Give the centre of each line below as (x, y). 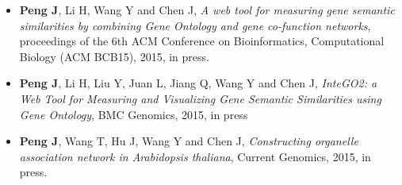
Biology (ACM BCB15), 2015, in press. (114, 56)
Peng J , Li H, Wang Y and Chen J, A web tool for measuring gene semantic (207, 10)
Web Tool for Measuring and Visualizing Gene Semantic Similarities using (200, 98)
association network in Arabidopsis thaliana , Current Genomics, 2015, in (195, 156)
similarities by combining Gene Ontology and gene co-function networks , (195, 25)
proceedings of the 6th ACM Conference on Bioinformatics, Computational (202, 41)
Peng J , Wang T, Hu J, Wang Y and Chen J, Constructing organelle (189, 141)
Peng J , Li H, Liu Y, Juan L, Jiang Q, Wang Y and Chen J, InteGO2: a (198, 83)
